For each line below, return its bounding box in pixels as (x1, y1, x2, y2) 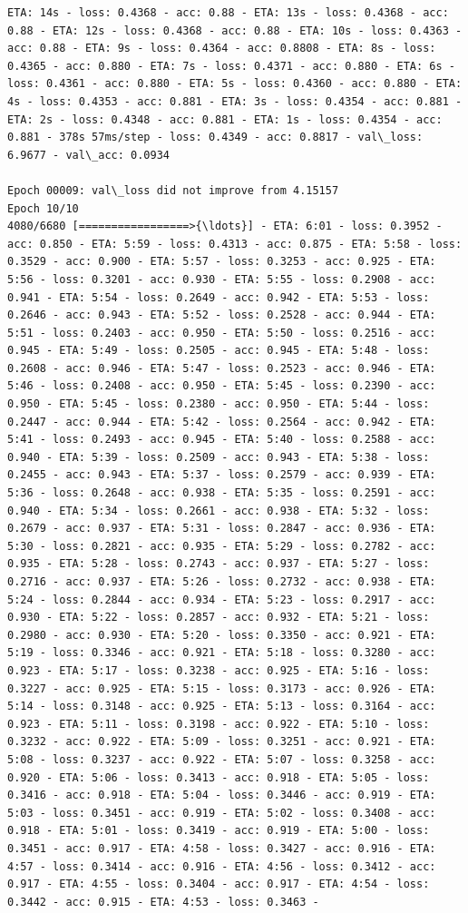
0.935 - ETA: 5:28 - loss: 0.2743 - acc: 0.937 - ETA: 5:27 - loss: (7, 557, 430, 571)
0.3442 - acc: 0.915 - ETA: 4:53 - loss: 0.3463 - (7, 895, 319, 908)
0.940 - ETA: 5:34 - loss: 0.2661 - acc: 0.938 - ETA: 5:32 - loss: (7, 504, 430, 517)
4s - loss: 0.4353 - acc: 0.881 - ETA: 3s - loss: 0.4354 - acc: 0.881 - (7, 94, 463, 108)
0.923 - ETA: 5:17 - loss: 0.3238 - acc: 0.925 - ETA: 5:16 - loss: (7, 663, 430, 677)
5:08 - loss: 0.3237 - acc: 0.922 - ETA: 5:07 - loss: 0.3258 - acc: (7, 752, 436, 766)
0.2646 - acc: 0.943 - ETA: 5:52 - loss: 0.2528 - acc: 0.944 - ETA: (7, 309, 436, 322)
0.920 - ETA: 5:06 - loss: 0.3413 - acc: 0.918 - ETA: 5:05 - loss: (7, 771, 430, 784)
